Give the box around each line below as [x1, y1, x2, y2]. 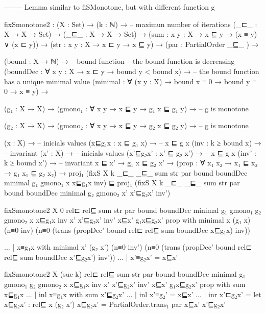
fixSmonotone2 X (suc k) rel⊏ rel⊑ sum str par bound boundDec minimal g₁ [4, 269, 246, 279]
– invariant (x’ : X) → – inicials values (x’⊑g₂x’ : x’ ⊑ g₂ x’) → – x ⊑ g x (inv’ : [4, 147, 256, 158]
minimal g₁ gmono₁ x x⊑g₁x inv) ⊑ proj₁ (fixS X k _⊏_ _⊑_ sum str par [4, 177, 240, 188]
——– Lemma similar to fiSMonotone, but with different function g [4, 2, 215, 12]
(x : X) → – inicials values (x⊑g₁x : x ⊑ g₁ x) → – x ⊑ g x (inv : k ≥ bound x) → [4, 137, 261, 148]
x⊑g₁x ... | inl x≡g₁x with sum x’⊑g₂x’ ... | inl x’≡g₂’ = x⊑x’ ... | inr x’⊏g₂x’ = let [4, 288, 261, 299]
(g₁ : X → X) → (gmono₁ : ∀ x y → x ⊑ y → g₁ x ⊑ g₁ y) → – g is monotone [4, 103, 249, 113]
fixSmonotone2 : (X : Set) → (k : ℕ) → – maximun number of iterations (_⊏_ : [4, 18, 257, 29]
